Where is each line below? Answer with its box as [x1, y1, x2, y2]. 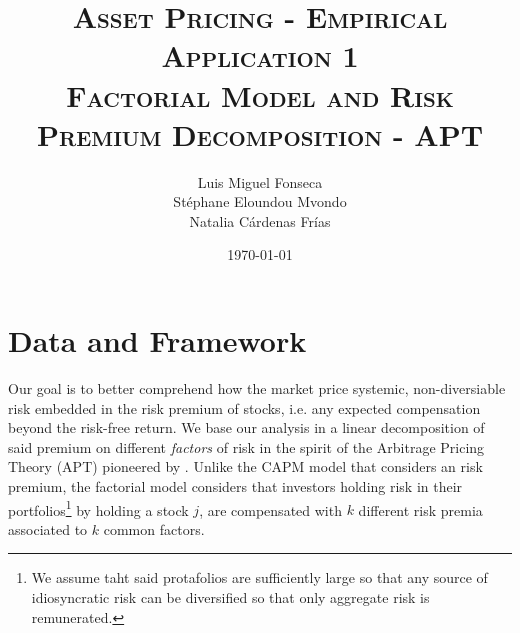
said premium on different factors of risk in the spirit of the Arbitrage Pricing [8, 436, 485, 457]
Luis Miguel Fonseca [197, 171, 323, 192]
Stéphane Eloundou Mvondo [173, 191, 347, 212]
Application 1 [161, 35, 359, 76]
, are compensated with [199, 499, 342, 520]
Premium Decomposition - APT [36, 113, 484, 154]
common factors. [103, 518, 205, 539]
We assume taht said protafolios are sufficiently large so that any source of [31, 567, 488, 588]
